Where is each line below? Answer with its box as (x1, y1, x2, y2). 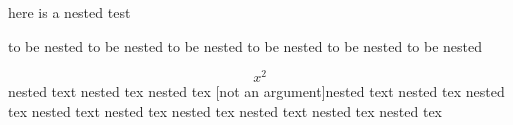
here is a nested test (8, 2, 131, 22)
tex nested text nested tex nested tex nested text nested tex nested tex (8, 100, 442, 121)
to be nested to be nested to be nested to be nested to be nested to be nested (8, 35, 483, 56)
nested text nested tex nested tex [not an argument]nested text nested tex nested (8, 81, 505, 102)
